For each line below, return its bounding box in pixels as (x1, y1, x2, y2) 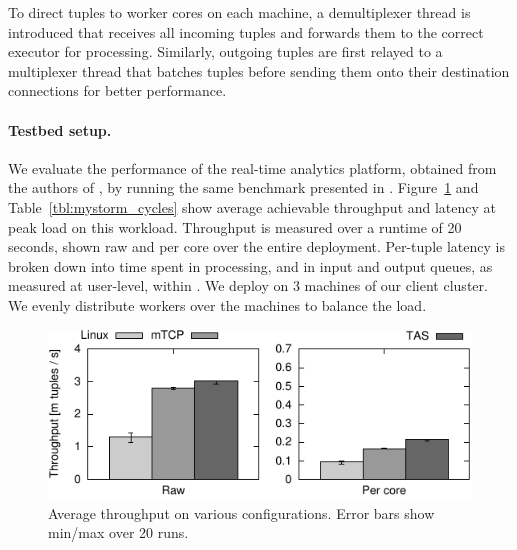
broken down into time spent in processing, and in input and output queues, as (8, 255, 493, 276)
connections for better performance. (8, 80, 227, 101)
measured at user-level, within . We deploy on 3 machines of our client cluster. (8, 275, 488, 296)
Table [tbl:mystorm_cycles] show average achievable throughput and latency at (8, 196, 497, 217)
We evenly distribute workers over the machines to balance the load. (8, 294, 427, 315)
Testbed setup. (8, 119, 112, 140)
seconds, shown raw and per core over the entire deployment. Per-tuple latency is (8, 236, 505, 257)
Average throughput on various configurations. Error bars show (48, 502, 435, 523)
